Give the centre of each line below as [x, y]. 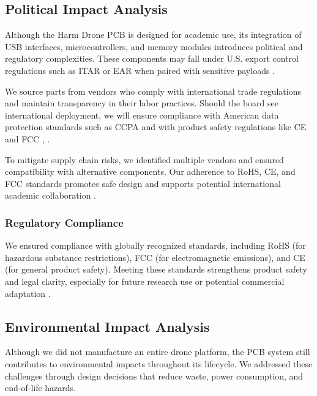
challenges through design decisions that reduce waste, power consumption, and [154, 376]
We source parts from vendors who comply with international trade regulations [153, 91]
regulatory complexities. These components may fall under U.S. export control [152, 58]
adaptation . [28, 293]
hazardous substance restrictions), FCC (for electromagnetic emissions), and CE [155, 257]
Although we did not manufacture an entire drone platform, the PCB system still [158, 352]
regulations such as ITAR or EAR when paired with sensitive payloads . [140, 70]
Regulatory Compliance [64, 222]
